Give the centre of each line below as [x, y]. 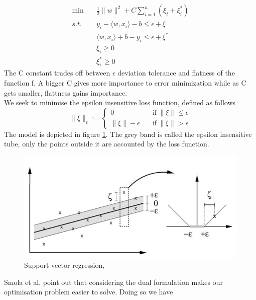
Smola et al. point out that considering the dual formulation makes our [113, 282]
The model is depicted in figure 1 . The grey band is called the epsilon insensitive [128, 134]
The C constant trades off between [57, 73]
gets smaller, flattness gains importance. [66, 92]
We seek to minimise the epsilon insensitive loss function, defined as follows [120, 102]
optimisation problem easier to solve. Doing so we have [89, 292]
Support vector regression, [65, 265]
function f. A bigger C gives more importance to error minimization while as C [125, 82]
